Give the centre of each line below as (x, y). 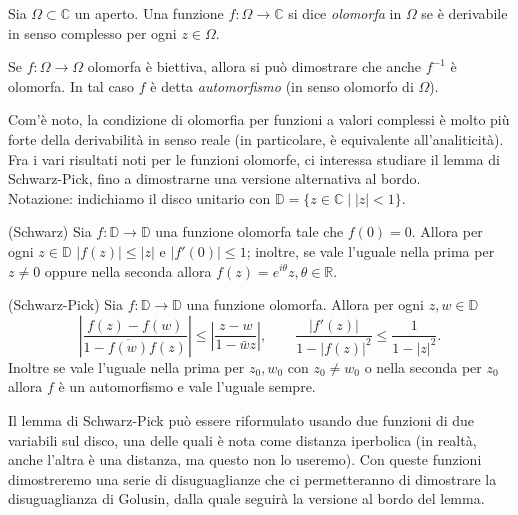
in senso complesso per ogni (92, 32)
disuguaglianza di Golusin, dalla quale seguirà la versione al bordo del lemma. (246, 498)
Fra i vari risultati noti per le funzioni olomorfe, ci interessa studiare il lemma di (254, 158)
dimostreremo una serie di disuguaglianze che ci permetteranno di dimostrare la (252, 478)
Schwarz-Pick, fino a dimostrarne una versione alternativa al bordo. (214, 178)
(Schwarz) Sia (50, 231)
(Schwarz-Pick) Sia (65, 304)
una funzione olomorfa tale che (249, 231)
